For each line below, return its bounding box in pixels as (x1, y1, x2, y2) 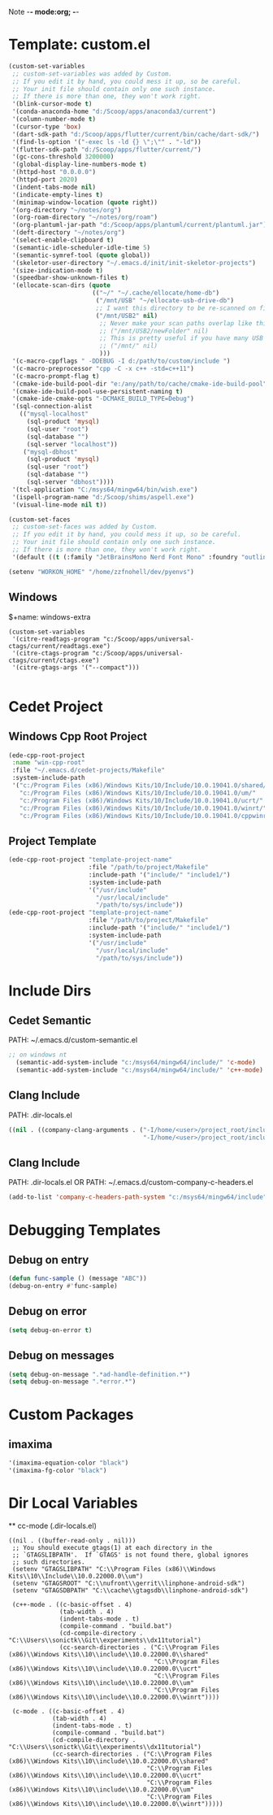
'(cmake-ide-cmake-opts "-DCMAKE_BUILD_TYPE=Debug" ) (11, 394, 195, 403)
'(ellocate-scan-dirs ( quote (11, 281, 111, 289)
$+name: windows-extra (8, 612, 91, 621)
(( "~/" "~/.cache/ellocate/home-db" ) (92, 289, 220, 298)
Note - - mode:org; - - (8, 7, 80, 16)
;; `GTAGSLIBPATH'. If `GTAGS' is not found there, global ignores (11, 1551, 249, 1559)
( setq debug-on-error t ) (8, 1325, 93, 1334)
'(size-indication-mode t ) (11, 266, 104, 275)
